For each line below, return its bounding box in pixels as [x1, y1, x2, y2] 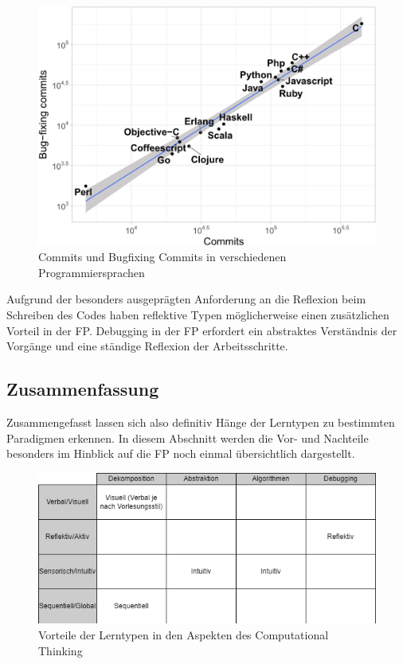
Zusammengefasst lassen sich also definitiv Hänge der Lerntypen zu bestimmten [6, 413, 395, 430]
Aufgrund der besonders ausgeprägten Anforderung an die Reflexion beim [6, 291, 366, 307]
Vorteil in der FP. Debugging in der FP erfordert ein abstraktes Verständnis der [6, 322, 397, 338]
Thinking [38, 642, 83, 658]
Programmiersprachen [38, 264, 145, 280]
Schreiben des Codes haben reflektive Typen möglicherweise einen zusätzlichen [6, 306, 389, 322]
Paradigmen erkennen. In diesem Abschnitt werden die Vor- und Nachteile [6, 429, 369, 446]
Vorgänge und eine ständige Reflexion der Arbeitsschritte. [6, 338, 288, 354]
